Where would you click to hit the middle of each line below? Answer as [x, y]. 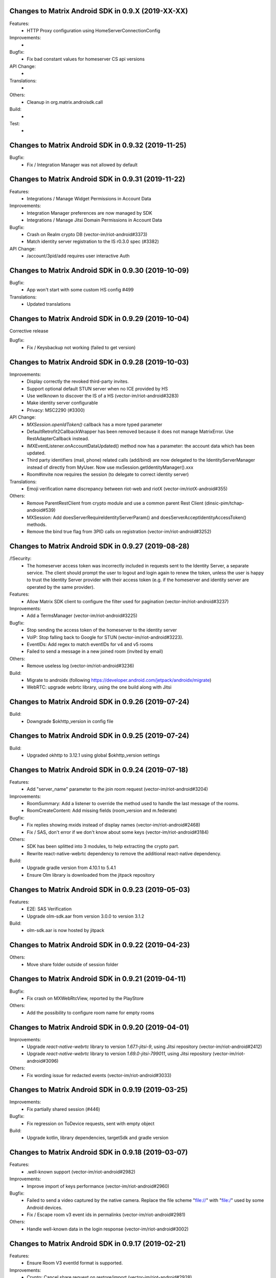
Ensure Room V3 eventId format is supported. [75, 1263]
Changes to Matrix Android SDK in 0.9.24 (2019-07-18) [99, 770]
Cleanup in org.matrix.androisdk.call [65, 102]
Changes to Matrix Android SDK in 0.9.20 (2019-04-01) [99, 1027]
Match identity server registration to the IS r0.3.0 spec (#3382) [93, 242]
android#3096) [43, 1061]
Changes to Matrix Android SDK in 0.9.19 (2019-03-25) [99, 1090]
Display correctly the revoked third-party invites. [78, 381]
